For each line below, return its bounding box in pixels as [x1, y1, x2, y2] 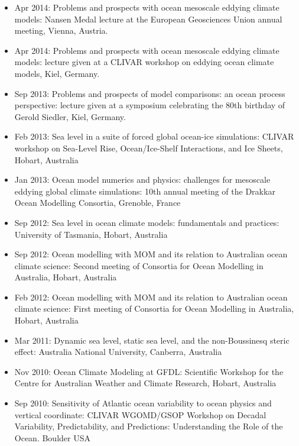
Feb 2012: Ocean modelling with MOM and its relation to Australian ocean [14, 290, 288, 303]
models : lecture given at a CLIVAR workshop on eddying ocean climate [14, 56, 274, 68]
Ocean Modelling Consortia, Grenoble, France [14, 196, 181, 209]
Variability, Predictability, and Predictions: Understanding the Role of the [14, 420, 283, 432]
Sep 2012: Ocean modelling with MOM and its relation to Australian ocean [14, 248, 288, 260]
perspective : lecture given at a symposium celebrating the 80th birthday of [14, 99, 285, 111]
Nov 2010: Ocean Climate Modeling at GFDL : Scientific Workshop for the [14, 365, 284, 377]
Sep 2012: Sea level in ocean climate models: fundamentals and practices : [14, 216, 279, 228]
